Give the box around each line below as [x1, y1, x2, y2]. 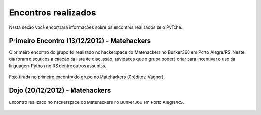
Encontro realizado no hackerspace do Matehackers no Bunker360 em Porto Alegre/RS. [9, 99, 184, 105]
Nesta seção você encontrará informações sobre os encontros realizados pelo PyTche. [9, 24, 183, 30]
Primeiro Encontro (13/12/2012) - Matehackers [9, 37, 151, 45]
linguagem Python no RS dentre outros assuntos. [9, 63, 106, 69]
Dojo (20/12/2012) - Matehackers [9, 86, 111, 95]
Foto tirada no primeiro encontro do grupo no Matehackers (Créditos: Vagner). [9, 74, 165, 80]
